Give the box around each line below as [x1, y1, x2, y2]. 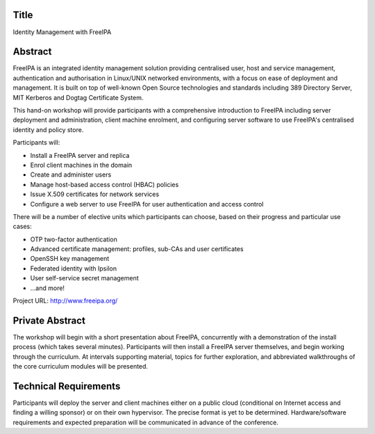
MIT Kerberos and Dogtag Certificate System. [12, 93, 144, 102]
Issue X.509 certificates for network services [30, 190, 160, 198]
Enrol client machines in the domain [30, 161, 133, 169]
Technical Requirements [12, 380, 121, 392]
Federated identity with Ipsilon [30, 264, 117, 273]
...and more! [30, 284, 65, 292]
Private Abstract [12, 314, 86, 326]
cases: [12, 223, 32, 231]
